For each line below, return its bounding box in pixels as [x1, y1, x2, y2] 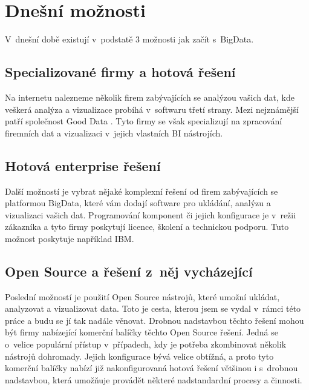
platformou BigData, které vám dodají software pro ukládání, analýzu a [5, 197, 271, 209]
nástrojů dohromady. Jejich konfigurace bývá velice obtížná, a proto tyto [5, 349, 274, 362]
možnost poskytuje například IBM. [5, 232, 134, 244]
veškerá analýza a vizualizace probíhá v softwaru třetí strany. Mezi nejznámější [5, 103, 299, 115]
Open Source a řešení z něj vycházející [5, 261, 253, 280]
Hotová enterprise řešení [5, 156, 161, 175]
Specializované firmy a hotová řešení [5, 62, 236, 81]
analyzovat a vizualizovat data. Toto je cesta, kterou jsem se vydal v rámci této [5, 302, 301, 315]
